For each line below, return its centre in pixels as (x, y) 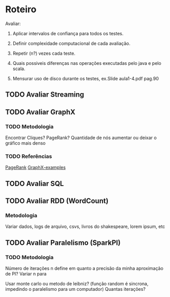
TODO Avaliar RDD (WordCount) (57, 201)
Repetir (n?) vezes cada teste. (44, 53)
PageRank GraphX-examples (36, 168)
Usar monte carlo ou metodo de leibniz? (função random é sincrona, (77, 284)
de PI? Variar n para (26, 274)
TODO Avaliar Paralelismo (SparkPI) (63, 243)
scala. (19, 68)
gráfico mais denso (25, 143)
